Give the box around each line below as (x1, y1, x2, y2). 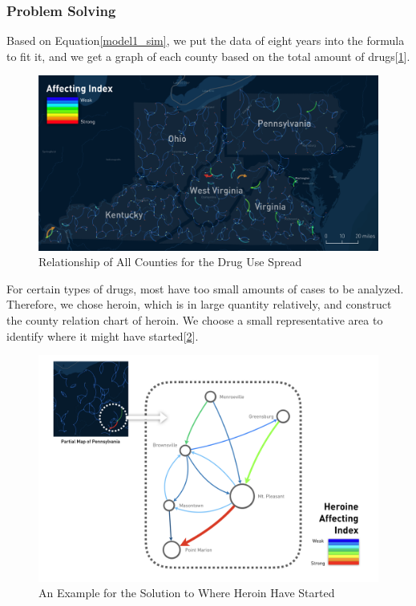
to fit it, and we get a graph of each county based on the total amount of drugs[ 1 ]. (6, 47, 410, 64)
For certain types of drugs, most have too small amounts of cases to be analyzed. (6, 280, 404, 297)
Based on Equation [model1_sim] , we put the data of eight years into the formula (6, 32, 405, 49)
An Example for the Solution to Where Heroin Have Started (38, 584, 335, 601)
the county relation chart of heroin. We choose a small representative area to (6, 311, 383, 328)
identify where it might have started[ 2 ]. (6, 327, 199, 344)
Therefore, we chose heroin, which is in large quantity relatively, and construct (6, 296, 392, 313)
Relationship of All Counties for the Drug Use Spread (38, 253, 302, 270)
